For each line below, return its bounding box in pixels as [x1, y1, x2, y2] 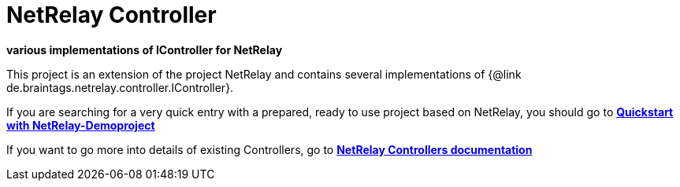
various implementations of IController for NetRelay [6, 42, 283, 57]
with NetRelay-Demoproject [6, 118, 155, 132]
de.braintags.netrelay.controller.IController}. [6, 80, 234, 94]
